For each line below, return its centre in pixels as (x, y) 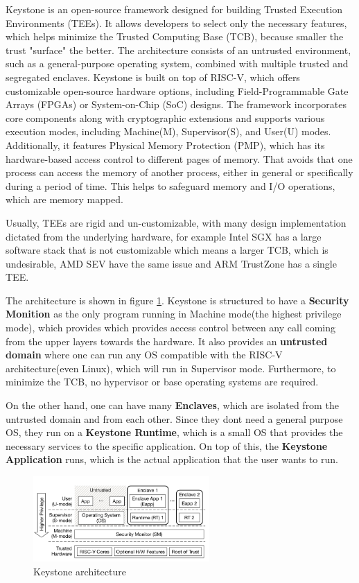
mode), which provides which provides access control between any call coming (170, 328)
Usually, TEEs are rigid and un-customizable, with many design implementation (176, 222)
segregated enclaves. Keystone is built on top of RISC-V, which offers (153, 77)
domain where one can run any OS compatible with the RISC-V (144, 355)
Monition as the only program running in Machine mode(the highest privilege (174, 314)
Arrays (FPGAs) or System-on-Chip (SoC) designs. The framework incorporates (176, 104)
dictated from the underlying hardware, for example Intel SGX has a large (164, 236)
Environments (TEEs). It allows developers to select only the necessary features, (176, 23)
